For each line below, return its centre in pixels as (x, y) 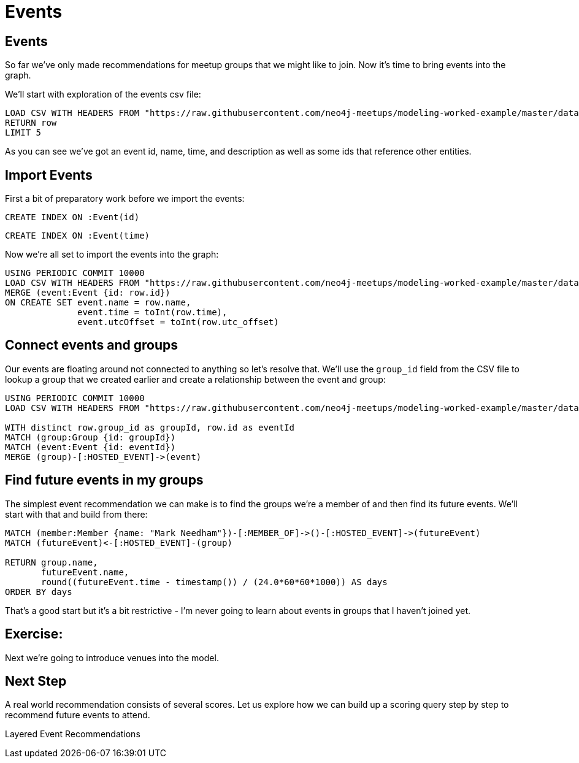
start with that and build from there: (76, 514)
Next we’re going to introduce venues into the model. (112, 658)
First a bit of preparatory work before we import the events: (125, 199)
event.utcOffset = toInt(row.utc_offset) (178, 322)
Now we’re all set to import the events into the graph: (112, 255)
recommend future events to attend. (78, 715)
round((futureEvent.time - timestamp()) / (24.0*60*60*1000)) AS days (214, 582)
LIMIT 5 (23, 133)
